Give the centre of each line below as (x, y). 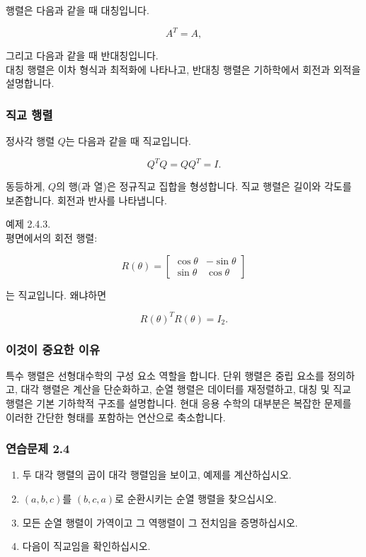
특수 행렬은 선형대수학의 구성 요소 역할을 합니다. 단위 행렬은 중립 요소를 (165, 375)
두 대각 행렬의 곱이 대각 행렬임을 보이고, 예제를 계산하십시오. (157, 475)
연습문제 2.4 (38, 448)
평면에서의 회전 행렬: (52, 237)
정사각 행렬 (30, 141)
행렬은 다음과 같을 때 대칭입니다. (78, 10)
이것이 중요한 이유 (53, 349)
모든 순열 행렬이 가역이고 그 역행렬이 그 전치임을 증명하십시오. (160, 522)
